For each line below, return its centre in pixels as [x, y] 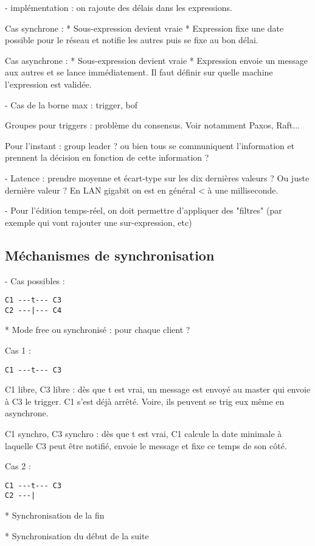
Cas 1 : [18, 350]
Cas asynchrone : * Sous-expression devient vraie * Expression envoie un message [156, 60]
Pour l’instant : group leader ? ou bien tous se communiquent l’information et [150, 145]
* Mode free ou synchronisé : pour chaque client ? [98, 330]
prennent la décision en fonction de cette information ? [107, 157]
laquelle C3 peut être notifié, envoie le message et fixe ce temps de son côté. [146, 445]
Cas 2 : [18, 466]
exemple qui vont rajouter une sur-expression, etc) [99, 222]
